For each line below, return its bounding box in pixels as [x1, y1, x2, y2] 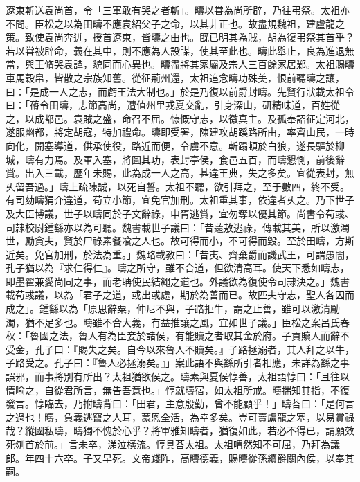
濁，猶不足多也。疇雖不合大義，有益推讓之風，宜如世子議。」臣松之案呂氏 [6, 314, 340, 329]
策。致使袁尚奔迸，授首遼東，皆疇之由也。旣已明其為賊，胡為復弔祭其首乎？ [6, 30, 354, 44]
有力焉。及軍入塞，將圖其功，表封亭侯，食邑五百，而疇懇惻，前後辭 [34, 152, 345, 166]
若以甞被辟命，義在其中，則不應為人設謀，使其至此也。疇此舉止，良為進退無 [6, 43, 354, 57]
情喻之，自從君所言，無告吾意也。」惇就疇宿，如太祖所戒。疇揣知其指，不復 [6, 382, 350, 397]
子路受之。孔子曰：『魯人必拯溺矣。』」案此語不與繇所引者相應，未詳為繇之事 [6, 355, 350, 370]
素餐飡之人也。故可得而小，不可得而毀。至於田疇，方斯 [102, 233, 354, 248]
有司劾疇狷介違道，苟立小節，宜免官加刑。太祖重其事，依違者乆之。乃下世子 [6, 193, 354, 207]
